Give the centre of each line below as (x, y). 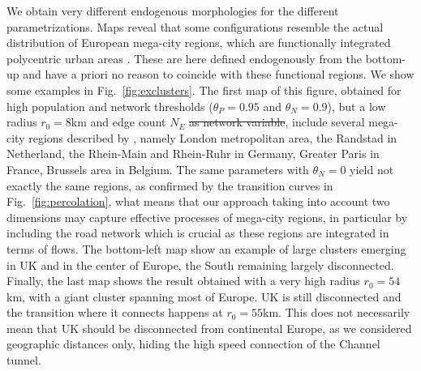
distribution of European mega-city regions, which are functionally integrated (199, 43)
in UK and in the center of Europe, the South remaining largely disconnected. (200, 264)
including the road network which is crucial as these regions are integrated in (198, 233)
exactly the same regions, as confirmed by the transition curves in (170, 185)
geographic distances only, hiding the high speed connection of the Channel (193, 344)
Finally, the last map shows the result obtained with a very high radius (183, 281)
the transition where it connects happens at (115, 312)
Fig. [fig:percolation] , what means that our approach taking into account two (198, 201)
